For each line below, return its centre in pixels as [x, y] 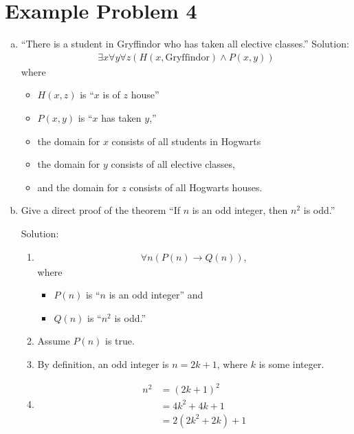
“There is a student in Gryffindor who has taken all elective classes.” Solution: [185, 44]
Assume [54, 341]
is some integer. [291, 364]
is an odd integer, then [240, 210]
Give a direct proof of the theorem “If [101, 210]
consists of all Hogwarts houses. [196, 187]
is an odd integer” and [156, 295]
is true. [120, 341]
